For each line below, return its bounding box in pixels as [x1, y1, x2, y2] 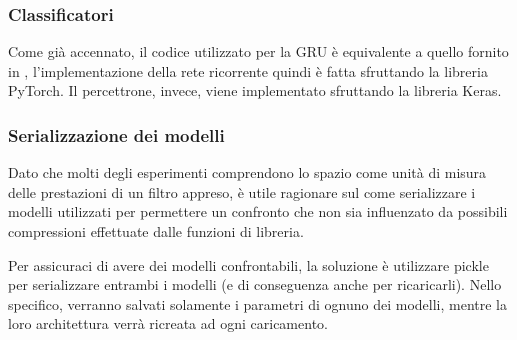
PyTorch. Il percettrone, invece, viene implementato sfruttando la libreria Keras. [8, 80, 502, 101]
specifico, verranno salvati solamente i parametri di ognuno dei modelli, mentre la [8, 293, 507, 314]
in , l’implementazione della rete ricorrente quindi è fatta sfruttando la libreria [8, 60, 488, 81]
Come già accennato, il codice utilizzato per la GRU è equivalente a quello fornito [8, 41, 509, 62]
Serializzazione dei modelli [8, 122, 225, 147]
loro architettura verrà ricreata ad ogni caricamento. [8, 313, 328, 334]
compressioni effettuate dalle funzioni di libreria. [8, 221, 304, 241]
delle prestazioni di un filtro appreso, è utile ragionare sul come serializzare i [8, 181, 476, 202]
